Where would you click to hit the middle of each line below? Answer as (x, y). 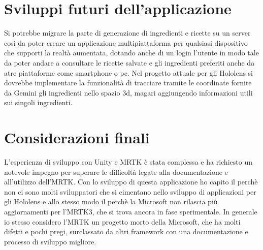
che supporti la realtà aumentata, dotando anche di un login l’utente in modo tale (131, 53)
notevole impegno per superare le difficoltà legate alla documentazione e (116, 171)
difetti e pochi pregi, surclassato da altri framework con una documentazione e (126, 231)
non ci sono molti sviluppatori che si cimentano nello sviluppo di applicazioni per (130, 191)
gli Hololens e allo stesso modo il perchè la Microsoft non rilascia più (111, 201)
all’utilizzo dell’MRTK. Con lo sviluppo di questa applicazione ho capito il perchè (131, 182)
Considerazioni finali (77, 137)
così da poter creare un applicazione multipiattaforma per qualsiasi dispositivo (126, 42)
